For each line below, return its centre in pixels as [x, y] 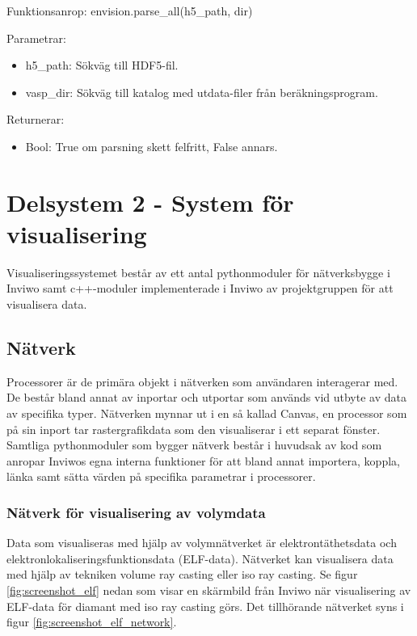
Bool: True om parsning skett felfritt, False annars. [152, 146]
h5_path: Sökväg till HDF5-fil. [102, 65]
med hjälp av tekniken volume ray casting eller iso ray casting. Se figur [182, 574]
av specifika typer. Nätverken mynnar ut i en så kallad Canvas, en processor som [207, 413]
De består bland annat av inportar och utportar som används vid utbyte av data [206, 397]
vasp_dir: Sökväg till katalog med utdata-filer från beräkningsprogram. [202, 92]
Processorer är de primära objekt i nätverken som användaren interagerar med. [202, 381]
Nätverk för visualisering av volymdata [136, 512]
